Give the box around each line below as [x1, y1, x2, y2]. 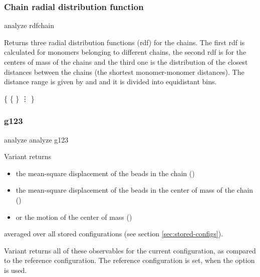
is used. [4, 264, 27, 275]
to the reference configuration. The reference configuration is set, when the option [4, 255, 255, 265]
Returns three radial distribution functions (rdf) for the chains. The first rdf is [4, 37, 245, 47]
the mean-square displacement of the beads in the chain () [16, 168, 195, 178]
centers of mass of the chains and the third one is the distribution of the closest [4, 57, 248, 67]
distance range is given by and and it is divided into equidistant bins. [4, 76, 217, 87]
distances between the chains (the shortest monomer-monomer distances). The [4, 66, 244, 77]
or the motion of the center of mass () [16, 211, 132, 222]
